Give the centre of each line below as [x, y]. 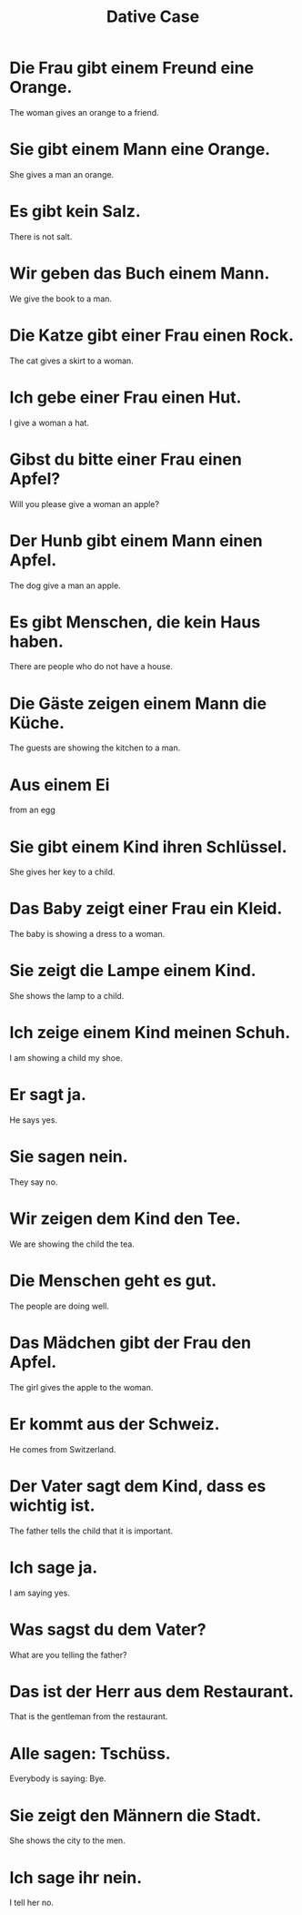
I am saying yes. [40, 1593]
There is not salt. [41, 236]
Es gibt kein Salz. [75, 212]
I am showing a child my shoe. [66, 1058]
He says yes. [33, 1120]
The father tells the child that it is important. [91, 1531]
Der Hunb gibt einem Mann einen [136, 540]
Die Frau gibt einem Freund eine [132, 68]
